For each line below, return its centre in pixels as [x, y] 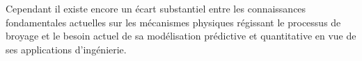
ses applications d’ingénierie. [66, 49]
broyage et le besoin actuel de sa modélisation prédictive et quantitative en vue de [181, 36]
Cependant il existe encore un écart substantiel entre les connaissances [156, 8]
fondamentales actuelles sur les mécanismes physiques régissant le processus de [173, 22]
